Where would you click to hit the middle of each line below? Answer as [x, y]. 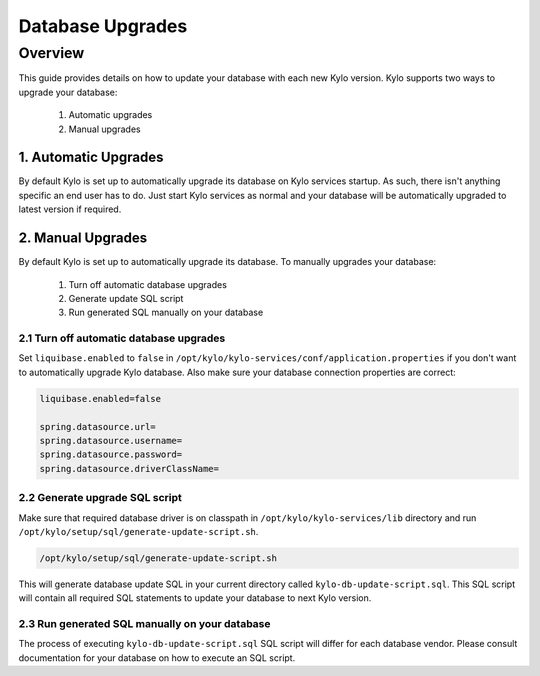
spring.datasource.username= [111, 441]
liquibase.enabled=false [100, 398]
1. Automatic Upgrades [91, 157]
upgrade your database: [68, 92]
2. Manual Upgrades [83, 238]
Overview [51, 53]
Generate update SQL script [126, 298]
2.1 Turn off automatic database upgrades [122, 338]
